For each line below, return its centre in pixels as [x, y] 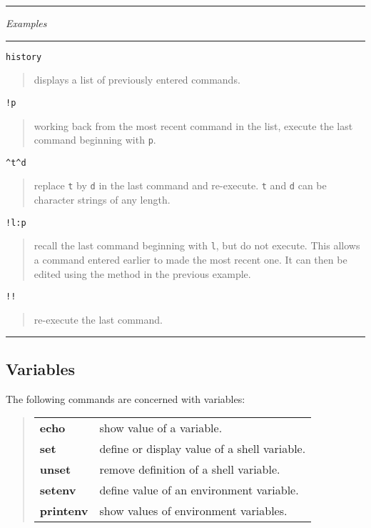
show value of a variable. [161, 428]
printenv [64, 511]
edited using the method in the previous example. [142, 273]
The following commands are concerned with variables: [126, 398]
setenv [58, 490]
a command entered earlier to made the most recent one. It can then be [190, 259]
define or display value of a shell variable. [203, 449]
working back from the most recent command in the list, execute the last [193, 125]
